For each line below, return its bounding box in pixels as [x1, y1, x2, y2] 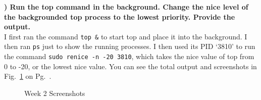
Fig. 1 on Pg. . [4, 71, 51, 81]
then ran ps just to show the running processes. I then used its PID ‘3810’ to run [4, 41, 255, 52]
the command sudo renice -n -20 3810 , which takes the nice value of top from [4, 51, 254, 62]
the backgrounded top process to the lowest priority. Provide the [4, 11, 235, 22]
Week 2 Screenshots [24, 87, 85, 98]
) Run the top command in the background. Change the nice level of [4, 2, 248, 12]
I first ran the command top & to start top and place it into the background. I [4, 31, 247, 41]
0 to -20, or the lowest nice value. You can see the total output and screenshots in [4, 61, 257, 71]
